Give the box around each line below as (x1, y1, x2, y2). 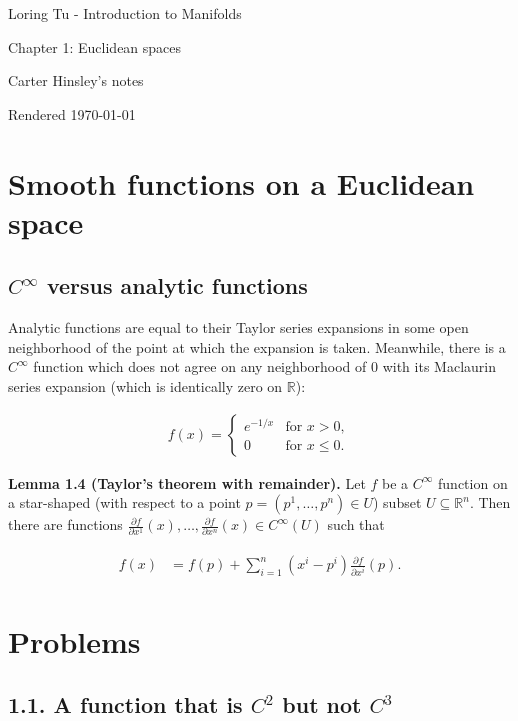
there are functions (8, 514, 123, 535)
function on (438, 472, 508, 493)
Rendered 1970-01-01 (8, 103, 136, 124)
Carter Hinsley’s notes (8, 70, 144, 91)
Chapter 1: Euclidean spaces (8, 36, 182, 57)
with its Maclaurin (382, 356, 496, 377)
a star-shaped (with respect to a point (8, 492, 241, 513)
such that (327, 514, 385, 535)
